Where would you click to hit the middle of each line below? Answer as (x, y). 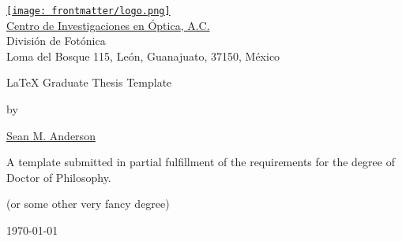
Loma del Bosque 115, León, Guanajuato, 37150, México (143, 56)
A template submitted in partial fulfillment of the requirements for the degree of (201, 162)
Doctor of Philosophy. (59, 177)
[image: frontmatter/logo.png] (88, 11)
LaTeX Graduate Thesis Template (89, 82)
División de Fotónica (56, 41)
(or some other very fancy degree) (88, 204)
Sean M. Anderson (51, 135)
